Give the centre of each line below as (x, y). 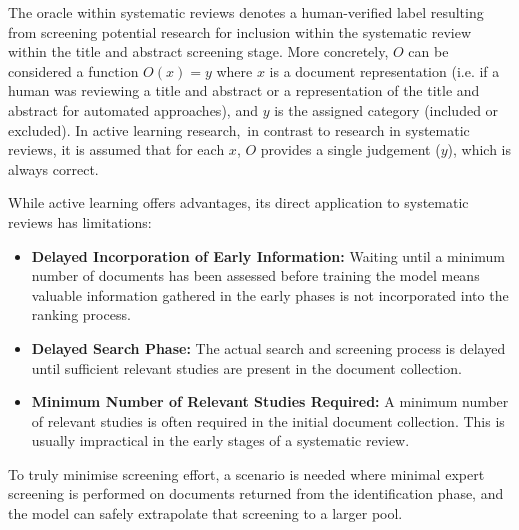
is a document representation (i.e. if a (384, 70)
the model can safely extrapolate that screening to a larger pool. (205, 513)
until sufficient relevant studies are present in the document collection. (246, 367)
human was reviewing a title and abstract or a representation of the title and (244, 90)
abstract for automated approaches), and (133, 109)
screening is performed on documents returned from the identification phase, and (256, 493)
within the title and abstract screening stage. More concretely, (198, 51)
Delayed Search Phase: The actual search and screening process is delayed (268, 347)
